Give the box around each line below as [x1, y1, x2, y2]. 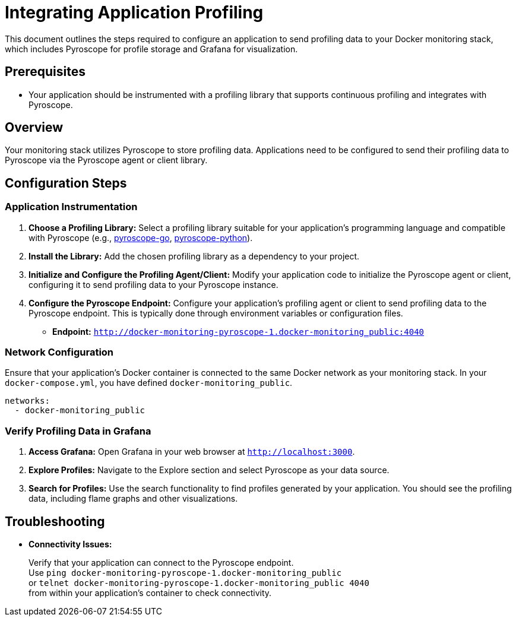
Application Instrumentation [5, 201, 138, 213]
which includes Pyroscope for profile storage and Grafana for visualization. [5, 43, 298, 54]
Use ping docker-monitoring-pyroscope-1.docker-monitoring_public [29, 568, 342, 578]
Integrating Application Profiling [5, 2, 264, 23]
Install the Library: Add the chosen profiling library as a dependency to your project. [29, 251, 360, 261]
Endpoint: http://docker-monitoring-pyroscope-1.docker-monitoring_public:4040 [52, 326, 425, 337]
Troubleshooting [5, 514, 105, 529]
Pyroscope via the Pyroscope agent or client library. [5, 155, 208, 166]
